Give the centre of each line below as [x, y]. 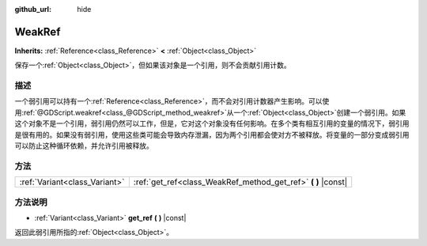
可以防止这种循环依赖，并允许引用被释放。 [84, 146]
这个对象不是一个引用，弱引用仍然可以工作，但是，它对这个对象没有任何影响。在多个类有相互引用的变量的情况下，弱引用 [212, 123]
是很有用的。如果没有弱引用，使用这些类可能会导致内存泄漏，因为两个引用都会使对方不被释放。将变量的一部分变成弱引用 [212, 134]
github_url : [33, 9]
